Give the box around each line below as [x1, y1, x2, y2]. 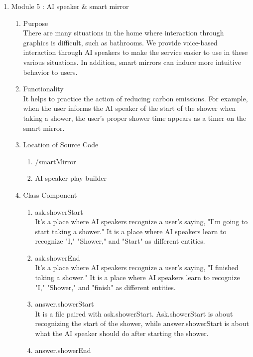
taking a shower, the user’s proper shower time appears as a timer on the [23, 112, 247, 123]
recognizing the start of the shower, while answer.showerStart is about [35, 318, 249, 329]
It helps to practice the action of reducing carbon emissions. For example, [23, 93, 248, 103]
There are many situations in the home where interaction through [23, 27, 224, 38]
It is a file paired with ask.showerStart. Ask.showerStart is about [35, 308, 233, 319]
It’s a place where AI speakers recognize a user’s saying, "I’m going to [35, 216, 248, 227]
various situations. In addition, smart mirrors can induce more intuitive [23, 56, 241, 67]
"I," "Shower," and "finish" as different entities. [35, 282, 176, 292]
